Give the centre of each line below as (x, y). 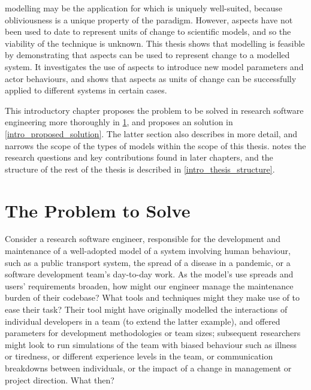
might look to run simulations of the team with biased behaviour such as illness (151, 344)
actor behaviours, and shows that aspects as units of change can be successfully (151, 78)
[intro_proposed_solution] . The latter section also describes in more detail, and (151, 133)
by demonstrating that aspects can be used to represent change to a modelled (147, 55)
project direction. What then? (60, 380)
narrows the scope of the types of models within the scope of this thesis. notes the (155, 145)
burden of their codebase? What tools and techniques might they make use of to (152, 297)
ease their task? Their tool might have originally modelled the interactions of (146, 309)
